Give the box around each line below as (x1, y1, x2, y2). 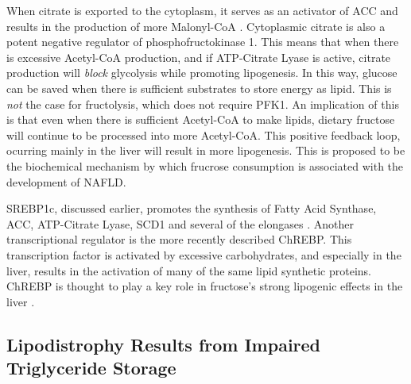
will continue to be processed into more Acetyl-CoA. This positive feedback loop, (6, 126, 401, 143)
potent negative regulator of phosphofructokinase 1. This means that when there (6, 33, 399, 50)
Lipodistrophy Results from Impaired (6, 332, 321, 356)
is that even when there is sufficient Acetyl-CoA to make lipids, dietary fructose (6, 111, 395, 128)
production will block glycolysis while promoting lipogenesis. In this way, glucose (6, 64, 397, 81)
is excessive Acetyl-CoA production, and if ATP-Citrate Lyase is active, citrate (6, 48, 391, 65)
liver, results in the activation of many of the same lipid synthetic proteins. (6, 262, 372, 278)
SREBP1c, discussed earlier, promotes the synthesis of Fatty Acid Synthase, (6, 200, 377, 217)
